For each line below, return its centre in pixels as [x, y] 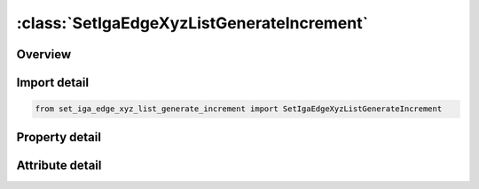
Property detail [59, 137]
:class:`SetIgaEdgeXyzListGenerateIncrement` [192, 23]
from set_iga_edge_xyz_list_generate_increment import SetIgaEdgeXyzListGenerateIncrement [239, 109]
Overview [44, 54]
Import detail [52, 83]
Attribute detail [59, 165]
